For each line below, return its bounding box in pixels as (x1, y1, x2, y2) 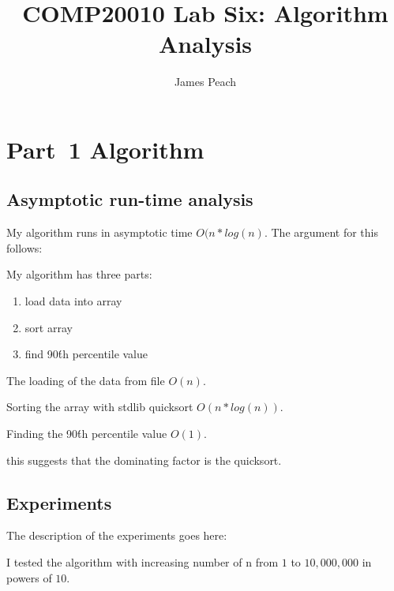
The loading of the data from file (6, 372, 165, 388)
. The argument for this (264, 224, 378, 241)
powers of (6, 569, 52, 585)
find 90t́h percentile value (24, 346, 148, 362)
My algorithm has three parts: (6, 266, 152, 282)
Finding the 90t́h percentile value (6, 425, 167, 442)
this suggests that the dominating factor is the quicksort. (6, 451, 282, 468)
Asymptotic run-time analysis (6, 187, 253, 211)
